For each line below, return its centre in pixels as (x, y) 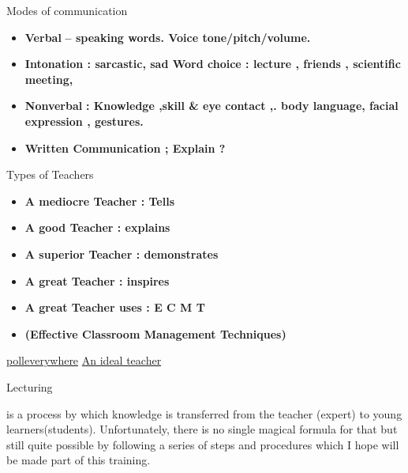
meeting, (49, 79)
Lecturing (30, 386)
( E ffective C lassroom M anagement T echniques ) (155, 333)
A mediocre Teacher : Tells (99, 201)
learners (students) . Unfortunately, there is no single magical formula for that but (202, 429)
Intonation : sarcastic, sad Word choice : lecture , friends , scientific (213, 64)
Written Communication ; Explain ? (125, 148)
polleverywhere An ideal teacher (84, 360)
